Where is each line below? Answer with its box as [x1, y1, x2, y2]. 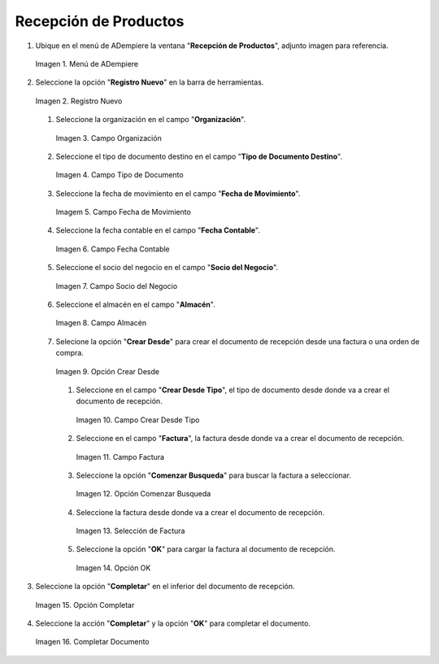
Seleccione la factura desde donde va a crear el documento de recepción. [76, 507, 325, 517]
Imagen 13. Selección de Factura [76, 526, 185, 536]
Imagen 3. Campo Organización [55, 133, 162, 142]
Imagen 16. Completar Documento [35, 637, 150, 647]
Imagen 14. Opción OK [76, 562, 151, 573]
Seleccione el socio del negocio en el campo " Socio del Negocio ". [55, 263, 279, 273]
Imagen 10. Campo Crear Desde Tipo [76, 415, 200, 425]
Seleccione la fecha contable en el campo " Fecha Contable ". [55, 225, 260, 235]
